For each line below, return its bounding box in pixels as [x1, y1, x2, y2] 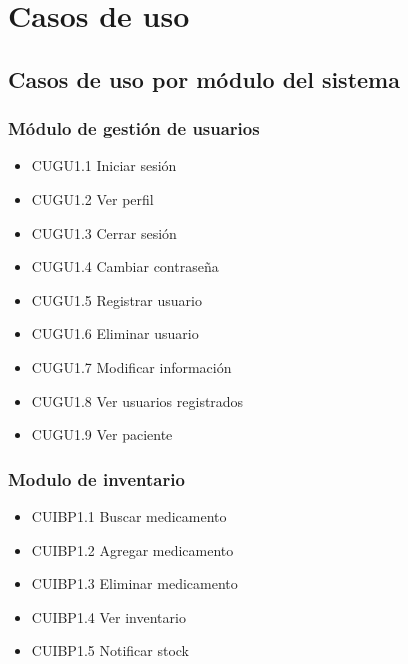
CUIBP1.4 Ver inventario [31, 606, 186, 627]
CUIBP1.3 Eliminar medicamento [31, 573, 238, 594]
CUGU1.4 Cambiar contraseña [31, 256, 219, 277]
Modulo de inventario [8, 466, 185, 491]
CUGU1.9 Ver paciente [31, 424, 173, 445]
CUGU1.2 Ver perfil [31, 188, 154, 209]
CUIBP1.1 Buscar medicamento [31, 505, 227, 526]
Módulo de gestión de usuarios [8, 116, 260, 141]
